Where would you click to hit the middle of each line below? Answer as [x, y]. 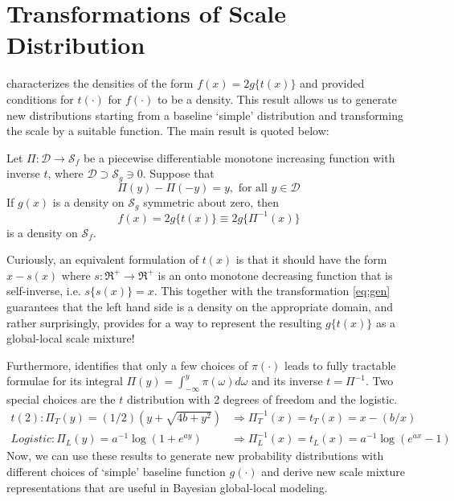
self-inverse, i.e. [44, 291]
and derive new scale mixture [333, 471]
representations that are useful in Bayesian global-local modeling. [167, 487]
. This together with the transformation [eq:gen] [272, 291]
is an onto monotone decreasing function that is [275, 275]
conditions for [40, 99]
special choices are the [61, 399]
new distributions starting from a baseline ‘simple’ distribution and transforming [205, 115]
